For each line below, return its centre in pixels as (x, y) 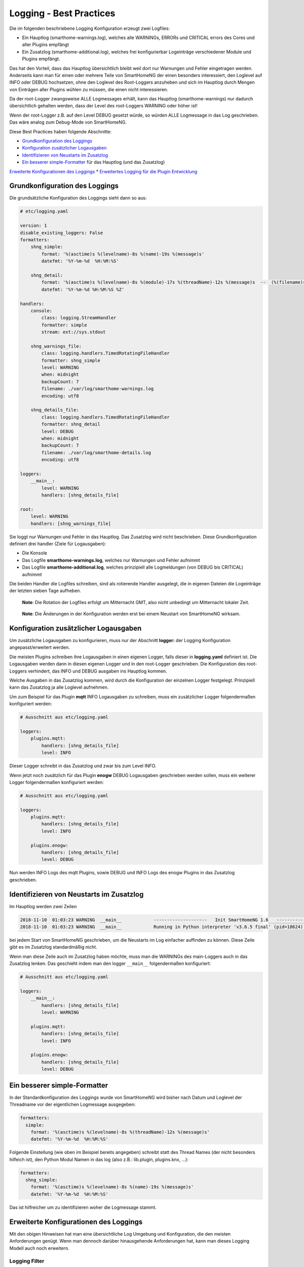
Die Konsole (35, 553)
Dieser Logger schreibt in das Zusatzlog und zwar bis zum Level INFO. (83, 766)
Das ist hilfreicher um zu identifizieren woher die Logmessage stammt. (83, 1207)
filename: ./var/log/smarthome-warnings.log (98, 389)
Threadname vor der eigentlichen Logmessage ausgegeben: (73, 1104)
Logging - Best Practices (62, 13)
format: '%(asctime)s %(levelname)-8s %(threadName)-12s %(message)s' (120, 1132)
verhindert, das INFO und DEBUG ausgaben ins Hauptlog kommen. (98, 671)
